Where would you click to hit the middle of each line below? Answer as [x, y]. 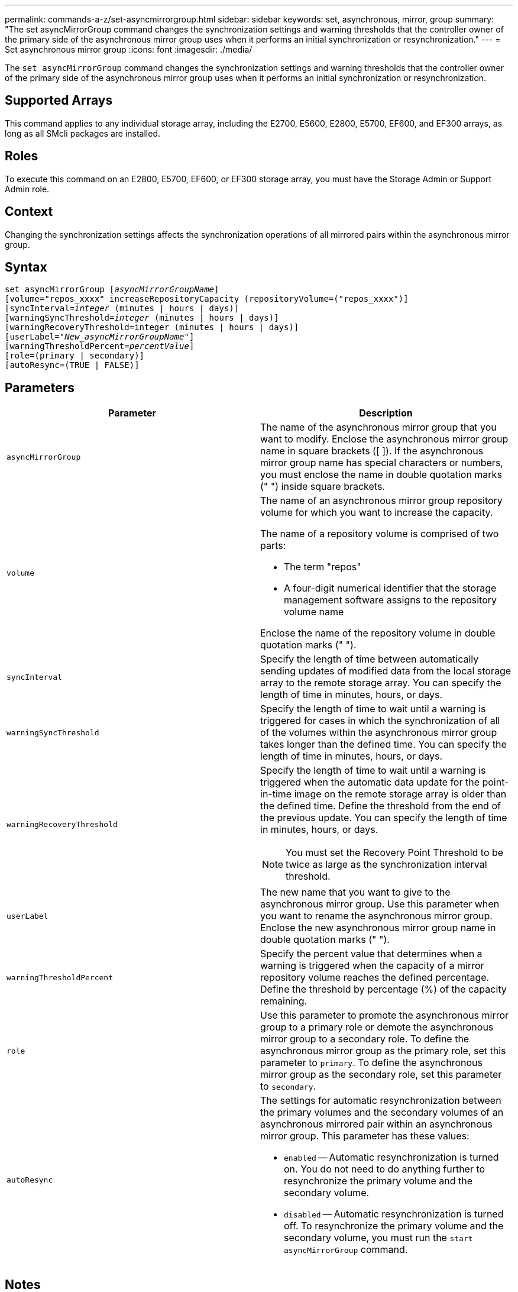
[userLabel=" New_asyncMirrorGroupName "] [100, 337]
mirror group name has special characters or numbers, [382, 463]
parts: [273, 546]
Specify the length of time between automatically [370, 659]
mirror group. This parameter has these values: [365, 1136]
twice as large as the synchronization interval [386, 865]
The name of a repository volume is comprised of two [380, 534]
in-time [276, 794]
